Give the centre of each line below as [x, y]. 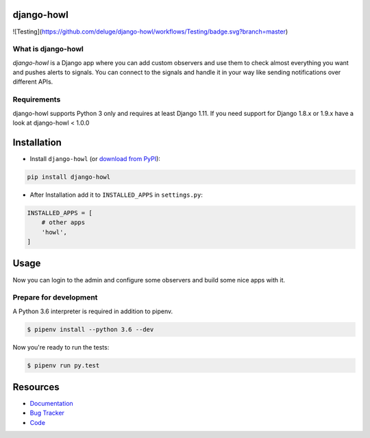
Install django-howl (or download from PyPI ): [95, 158]
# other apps [63, 222]
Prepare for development [55, 297]
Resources [36, 387]
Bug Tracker [47, 413]
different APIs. [33, 82]
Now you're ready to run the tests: [61, 347]
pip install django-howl [69, 177]
